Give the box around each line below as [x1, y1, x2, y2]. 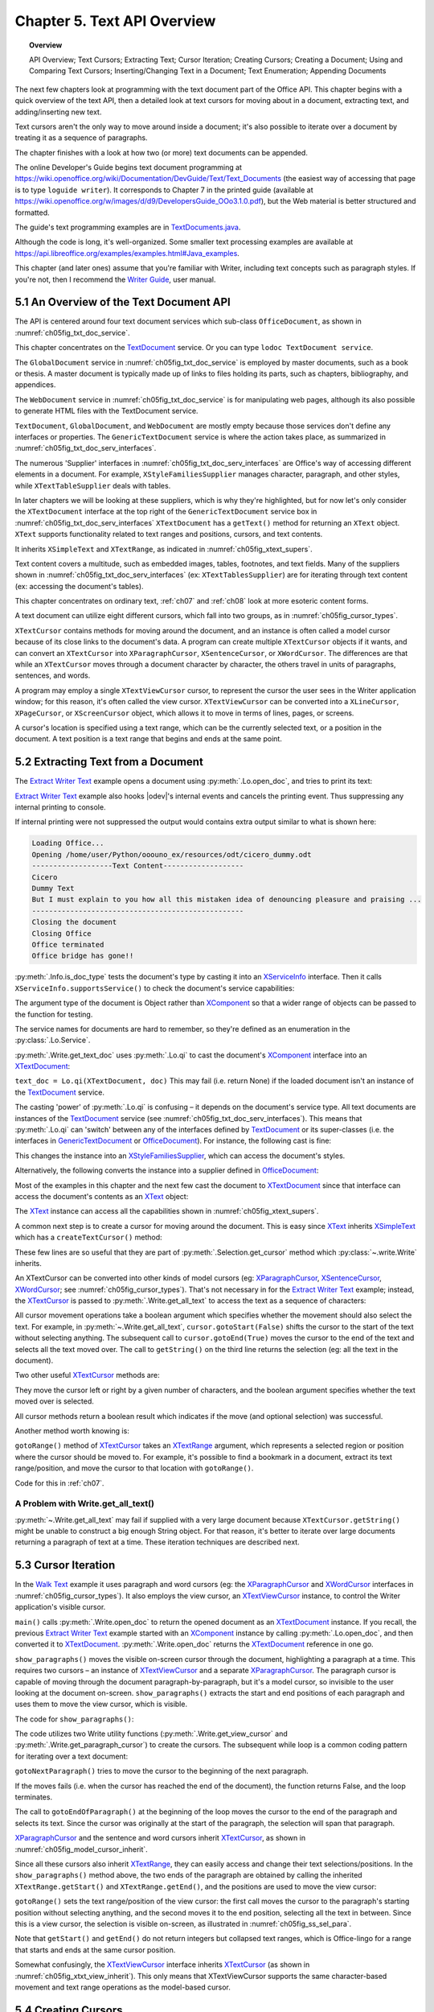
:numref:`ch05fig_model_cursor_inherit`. [14, 1844, 148, 1854]
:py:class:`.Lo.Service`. [14, 1035, 91, 1045]
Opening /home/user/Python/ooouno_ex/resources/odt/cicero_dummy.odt [31, 850, 312, 859]
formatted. [14, 208, 50, 217]
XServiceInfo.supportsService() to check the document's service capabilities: [14, 983, 295, 993]
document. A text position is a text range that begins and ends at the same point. [14, 734, 283, 744]
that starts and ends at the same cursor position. [14, 1944, 176, 1955]
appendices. [14, 380, 56, 390]
